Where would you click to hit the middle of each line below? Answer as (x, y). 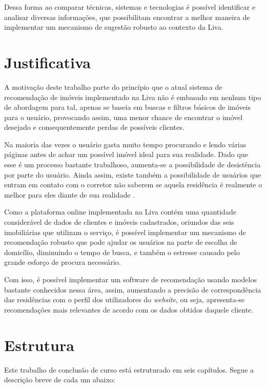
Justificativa (47, 62)
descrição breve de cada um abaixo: (60, 380)
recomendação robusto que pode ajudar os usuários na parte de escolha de (121, 242)
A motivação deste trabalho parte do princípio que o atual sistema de (113, 86)
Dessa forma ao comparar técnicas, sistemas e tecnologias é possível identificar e (130, 7)
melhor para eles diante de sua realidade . (69, 194)
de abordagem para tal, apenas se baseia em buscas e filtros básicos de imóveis (128, 107)
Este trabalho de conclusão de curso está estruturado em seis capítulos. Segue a (129, 369)
